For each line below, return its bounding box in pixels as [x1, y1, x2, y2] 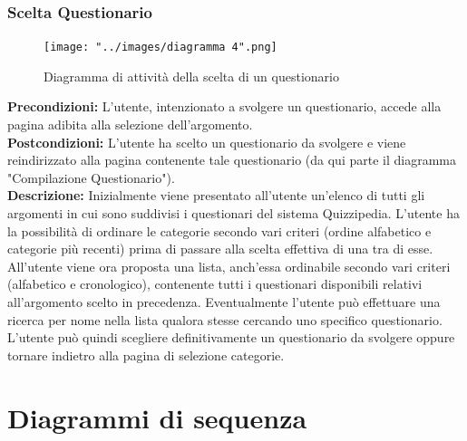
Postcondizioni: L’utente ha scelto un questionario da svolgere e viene [7, 132, 406, 151]
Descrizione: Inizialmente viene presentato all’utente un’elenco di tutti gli [7, 186, 425, 205]
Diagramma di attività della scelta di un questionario [44, 66, 339, 85]
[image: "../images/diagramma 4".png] [44, 41, 277, 54]
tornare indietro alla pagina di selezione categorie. [7, 345, 285, 364]
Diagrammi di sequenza [7, 398, 307, 436]
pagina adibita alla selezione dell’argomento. [7, 115, 253, 134]
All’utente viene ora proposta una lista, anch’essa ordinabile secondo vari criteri [7, 256, 451, 275]
